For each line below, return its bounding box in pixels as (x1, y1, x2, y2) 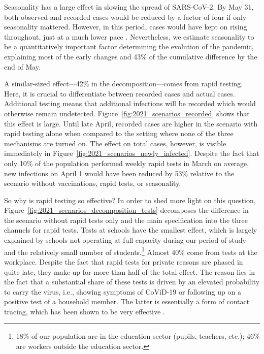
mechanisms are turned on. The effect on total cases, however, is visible (4, 138, 226, 148)
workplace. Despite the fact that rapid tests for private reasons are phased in (4, 256, 243, 267)
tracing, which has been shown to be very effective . (4, 306, 165, 316)
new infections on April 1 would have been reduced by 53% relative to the (4, 168, 235, 178)
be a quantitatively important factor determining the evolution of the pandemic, (4, 41, 254, 52)
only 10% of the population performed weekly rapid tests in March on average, (4, 157, 249, 168)
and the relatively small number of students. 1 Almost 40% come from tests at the (4, 245, 257, 257)
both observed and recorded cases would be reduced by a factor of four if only (4, 11, 247, 22)
